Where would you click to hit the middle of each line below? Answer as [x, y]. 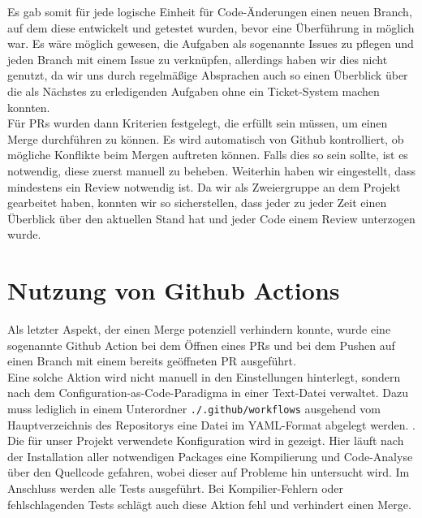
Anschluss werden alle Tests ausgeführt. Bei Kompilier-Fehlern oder [176, 488]
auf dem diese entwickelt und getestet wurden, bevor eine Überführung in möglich [211, 27]
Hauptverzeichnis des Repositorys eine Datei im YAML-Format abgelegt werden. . [211, 424]
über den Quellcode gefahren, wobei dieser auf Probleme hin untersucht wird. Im [209, 472]
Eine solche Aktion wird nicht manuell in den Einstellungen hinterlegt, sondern [204, 376]
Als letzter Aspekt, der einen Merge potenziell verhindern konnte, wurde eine [199, 329]
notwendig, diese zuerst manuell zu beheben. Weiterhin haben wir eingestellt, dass [211, 170]
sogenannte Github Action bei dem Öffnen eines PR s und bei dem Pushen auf [201, 345]
